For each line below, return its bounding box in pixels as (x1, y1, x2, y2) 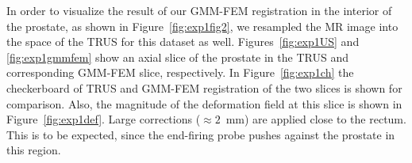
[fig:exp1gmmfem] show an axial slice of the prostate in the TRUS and (6, 48, 348, 65)
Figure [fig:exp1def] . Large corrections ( (6, 111, 201, 127)
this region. (6, 142, 61, 158)
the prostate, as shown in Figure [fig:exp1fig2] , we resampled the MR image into (6, 17, 399, 34)
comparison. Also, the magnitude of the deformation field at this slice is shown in (6, 95, 402, 112)
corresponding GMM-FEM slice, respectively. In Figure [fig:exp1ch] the (6, 64, 354, 81)
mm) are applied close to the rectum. (225, 111, 406, 127)
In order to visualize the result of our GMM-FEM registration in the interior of (6, 2, 392, 18)
